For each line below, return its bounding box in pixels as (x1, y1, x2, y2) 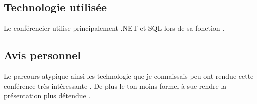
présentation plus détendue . (4, 90, 91, 101)
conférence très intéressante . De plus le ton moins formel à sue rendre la (4, 80, 227, 91)
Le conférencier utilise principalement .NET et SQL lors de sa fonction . (4, 23, 225, 33)
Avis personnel (4, 47, 81, 63)
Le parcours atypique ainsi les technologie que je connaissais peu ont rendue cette (4, 71, 254, 81)
